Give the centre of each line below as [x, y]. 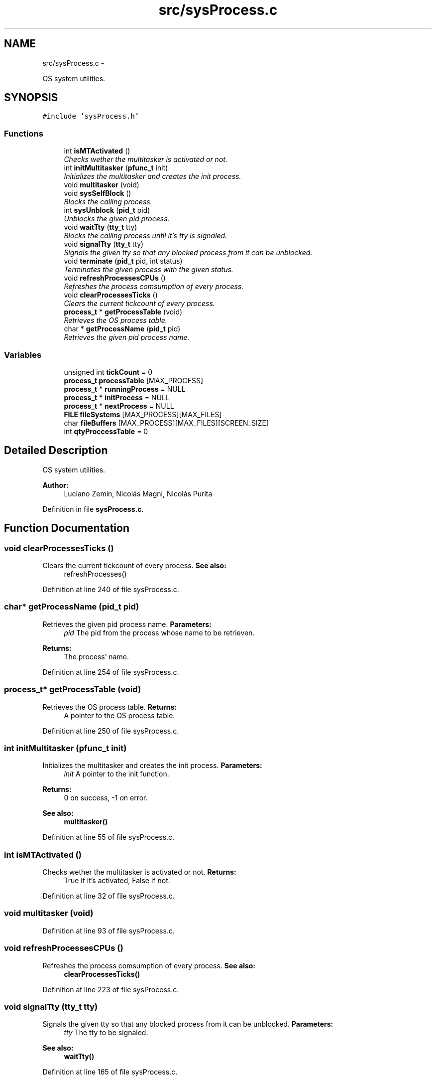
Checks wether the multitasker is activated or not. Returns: [139, 872]
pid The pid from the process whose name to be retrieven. [159, 632]
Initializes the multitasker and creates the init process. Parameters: [152, 766]
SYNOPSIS [31, 98]
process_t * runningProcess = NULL [125, 389]
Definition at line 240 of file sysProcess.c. [111, 589]
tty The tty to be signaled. [106, 1033]
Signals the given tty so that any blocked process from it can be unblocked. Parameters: [188, 1024]
